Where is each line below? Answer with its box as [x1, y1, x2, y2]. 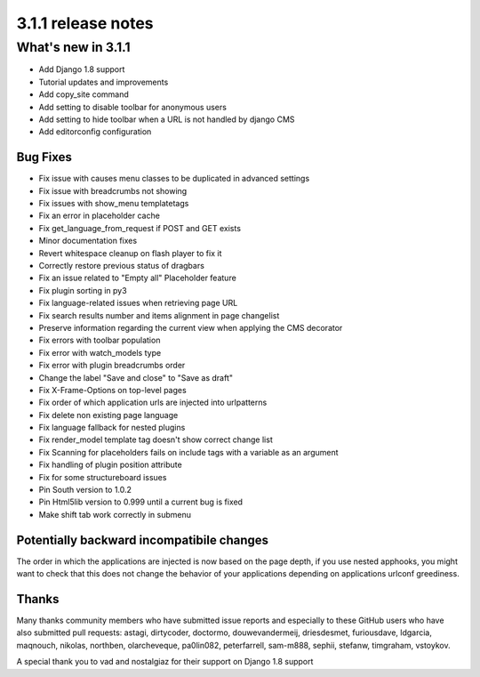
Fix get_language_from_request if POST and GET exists [38, 222, 242, 233]
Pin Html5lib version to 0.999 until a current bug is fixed [38, 496, 244, 507]
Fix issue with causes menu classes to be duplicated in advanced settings [38, 173, 310, 184]
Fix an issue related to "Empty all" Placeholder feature [38, 272, 237, 284]
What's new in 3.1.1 [16, 39, 131, 55]
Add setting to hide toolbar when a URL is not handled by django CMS [38, 114, 295, 125]
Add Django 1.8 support [38, 64, 125, 75]
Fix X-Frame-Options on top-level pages [38, 384, 187, 395]
